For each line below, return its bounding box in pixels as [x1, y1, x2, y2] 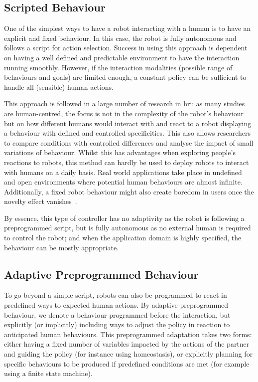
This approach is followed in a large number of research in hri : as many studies [4, 98, 245, 109]
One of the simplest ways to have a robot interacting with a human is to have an [4, 23, 251, 33]
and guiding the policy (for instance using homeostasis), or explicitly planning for [4, 349, 253, 359]
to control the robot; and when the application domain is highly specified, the [4, 232, 242, 243]
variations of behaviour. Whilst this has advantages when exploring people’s [4, 147, 236, 158]
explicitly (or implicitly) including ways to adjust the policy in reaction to [4, 319, 230, 330]
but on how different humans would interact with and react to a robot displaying [4, 118, 252, 128]
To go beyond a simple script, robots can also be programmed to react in [4, 290, 227, 300]
